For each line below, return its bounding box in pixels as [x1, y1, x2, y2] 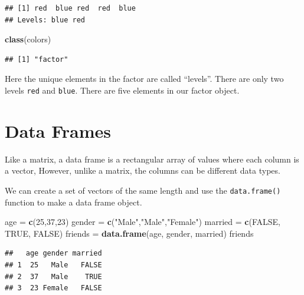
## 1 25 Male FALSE [5, 260, 102, 269]
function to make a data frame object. [5, 195, 142, 208]
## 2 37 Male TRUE [5, 272, 102, 281]
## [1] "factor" [5, 55, 68, 64]
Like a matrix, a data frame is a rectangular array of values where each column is [5, 153, 299, 165]
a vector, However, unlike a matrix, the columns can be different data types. [5, 164, 280, 177]
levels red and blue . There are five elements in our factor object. [5, 84, 240, 96]
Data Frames [5, 118, 112, 142]
